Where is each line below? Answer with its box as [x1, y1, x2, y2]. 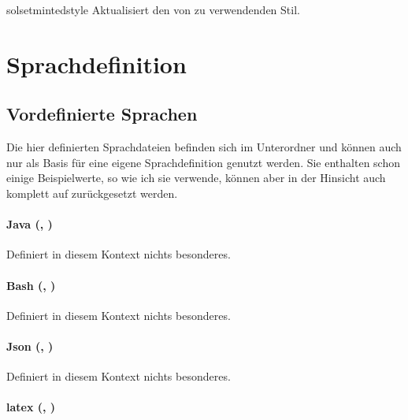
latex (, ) [6, 399, 56, 415]
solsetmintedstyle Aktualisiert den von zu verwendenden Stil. [6, 2, 300, 17]
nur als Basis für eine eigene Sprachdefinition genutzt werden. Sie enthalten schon [6, 154, 400, 170]
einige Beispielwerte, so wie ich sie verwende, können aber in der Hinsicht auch [6, 169, 386, 186]
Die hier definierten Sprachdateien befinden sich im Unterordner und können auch [6, 139, 402, 155]
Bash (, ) [6, 277, 56, 293]
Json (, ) [6, 337, 54, 354]
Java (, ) [6, 216, 53, 232]
